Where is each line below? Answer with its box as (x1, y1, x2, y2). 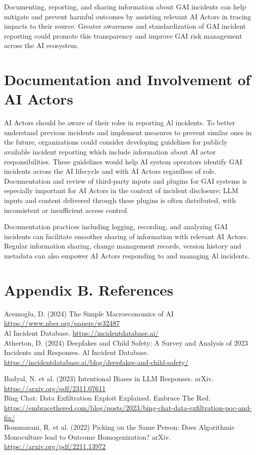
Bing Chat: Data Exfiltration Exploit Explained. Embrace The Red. (4, 393, 210, 403)
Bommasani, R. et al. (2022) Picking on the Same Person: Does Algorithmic (4, 422, 235, 432)
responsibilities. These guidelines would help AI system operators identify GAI (4, 156, 243, 166)
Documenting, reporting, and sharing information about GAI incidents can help (4, 1, 246, 11)
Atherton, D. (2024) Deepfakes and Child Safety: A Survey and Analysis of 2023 (4, 337, 248, 348)
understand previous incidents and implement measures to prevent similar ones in (4, 127, 252, 137)
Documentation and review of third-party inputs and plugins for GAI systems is (4, 175, 247, 186)
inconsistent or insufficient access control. (4, 204, 129, 215)
